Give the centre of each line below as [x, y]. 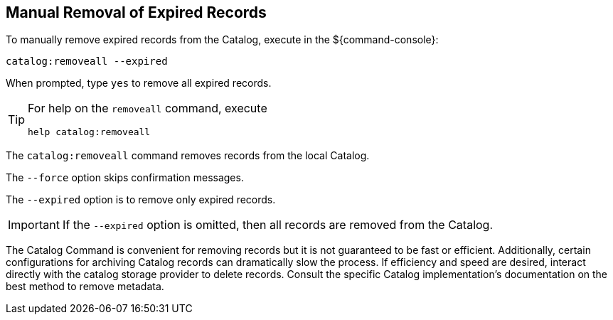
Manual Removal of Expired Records [136, 12]
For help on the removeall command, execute [148, 108]
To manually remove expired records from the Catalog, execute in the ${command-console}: [222, 40]
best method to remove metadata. [85, 287]
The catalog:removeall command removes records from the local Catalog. [188, 156]
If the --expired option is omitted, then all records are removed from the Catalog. [278, 225]
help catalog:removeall [89, 132]
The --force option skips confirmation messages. [125, 178]
